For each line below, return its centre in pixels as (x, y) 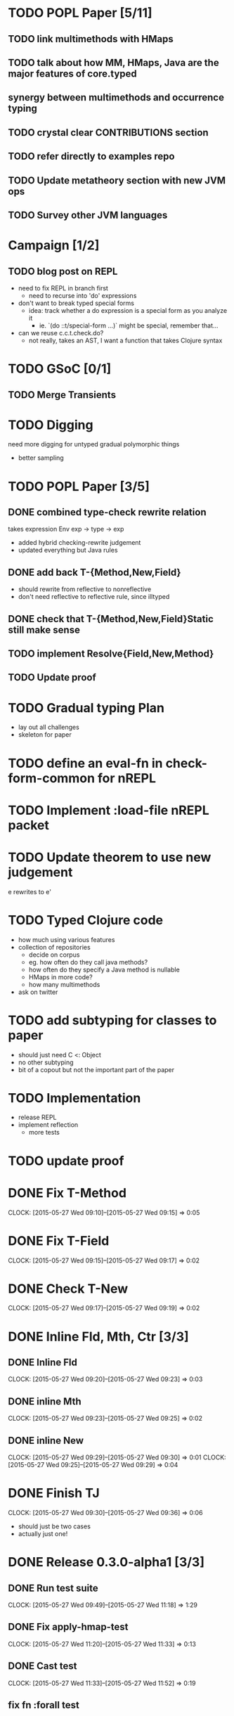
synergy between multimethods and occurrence (116, 97)
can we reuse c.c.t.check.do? (61, 333)
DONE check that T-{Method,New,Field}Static (111, 619)
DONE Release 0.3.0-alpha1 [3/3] (106, 1562)
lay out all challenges (48, 727)
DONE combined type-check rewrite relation (107, 512)
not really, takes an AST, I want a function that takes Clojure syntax (125, 340)
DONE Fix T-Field (59, 1240)
